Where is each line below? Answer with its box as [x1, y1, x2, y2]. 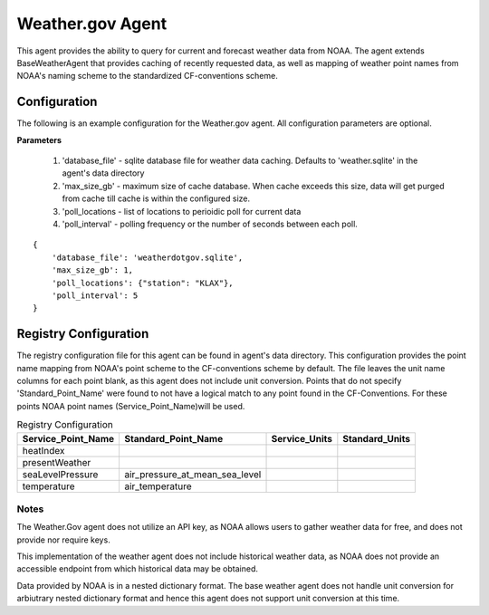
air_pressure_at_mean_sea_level [123, 467, 262, 480]
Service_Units [271, 432, 332, 445]
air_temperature [123, 480, 192, 493]
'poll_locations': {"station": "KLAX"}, [51, 277, 235, 288]
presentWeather [22, 456, 91, 468]
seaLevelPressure [22, 467, 99, 480]
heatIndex [22, 444, 65, 456]
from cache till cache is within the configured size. [62, 193, 251, 204]
